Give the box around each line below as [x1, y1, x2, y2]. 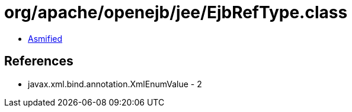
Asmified [28, 33, 63, 44]
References [4, 54, 73, 69]
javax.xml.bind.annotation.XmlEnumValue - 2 [28, 78, 202, 89]
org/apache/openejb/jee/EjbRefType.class [4, 2, 348, 22]
